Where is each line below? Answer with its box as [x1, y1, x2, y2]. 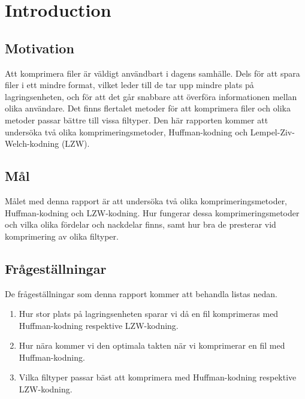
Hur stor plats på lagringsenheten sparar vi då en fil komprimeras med [19, 307, 279, 320]
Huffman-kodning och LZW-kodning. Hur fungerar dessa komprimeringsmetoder [5, 206, 300, 219]
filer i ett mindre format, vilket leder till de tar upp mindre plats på [5, 78, 254, 91]
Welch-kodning [5, 137, 59, 150]
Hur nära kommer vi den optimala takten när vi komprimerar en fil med [19, 339, 285, 352]
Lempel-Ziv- [250, 125, 295, 138]
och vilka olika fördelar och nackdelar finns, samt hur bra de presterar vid [5, 218, 276, 231]
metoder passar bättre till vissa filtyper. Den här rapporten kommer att [5, 113, 268, 126]
